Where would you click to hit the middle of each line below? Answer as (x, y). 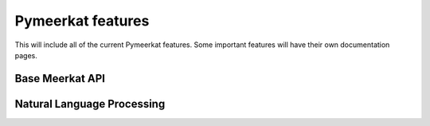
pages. (26, 55)
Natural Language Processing (90, 104)
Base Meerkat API (60, 79)
